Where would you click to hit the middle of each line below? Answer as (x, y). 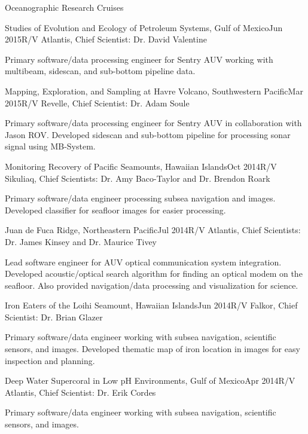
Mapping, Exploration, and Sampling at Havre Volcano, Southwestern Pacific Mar (154, 91)
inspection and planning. (50, 360)
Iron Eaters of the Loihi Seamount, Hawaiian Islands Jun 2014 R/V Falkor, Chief (151, 305)
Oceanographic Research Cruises (64, 7)
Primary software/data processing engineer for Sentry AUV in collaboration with (153, 123)
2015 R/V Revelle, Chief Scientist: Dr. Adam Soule (97, 103)
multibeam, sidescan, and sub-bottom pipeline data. (100, 71)
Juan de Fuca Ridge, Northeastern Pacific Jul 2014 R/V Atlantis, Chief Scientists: (153, 230)
